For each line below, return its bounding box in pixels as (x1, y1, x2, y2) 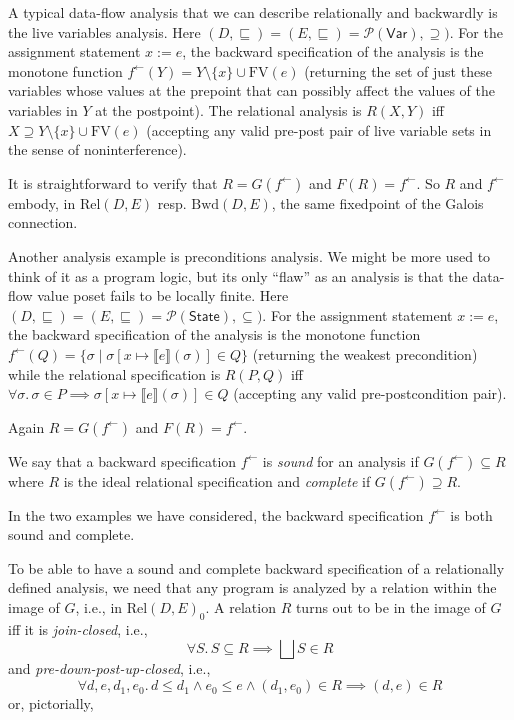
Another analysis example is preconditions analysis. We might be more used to (8, 245, 491, 266)
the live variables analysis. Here (8, 21, 201, 42)
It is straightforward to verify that (8, 172, 218, 193)
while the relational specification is (8, 363, 221, 384)
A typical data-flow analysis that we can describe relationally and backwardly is (8, 2, 498, 22)
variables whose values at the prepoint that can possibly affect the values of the (8, 80, 496, 101)
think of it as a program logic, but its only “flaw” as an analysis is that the (8, 265, 468, 286)
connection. (8, 212, 78, 233)
